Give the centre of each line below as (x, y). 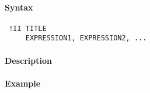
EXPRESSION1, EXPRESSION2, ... (86, 38)
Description (29, 60)
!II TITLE (28, 28)
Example (23, 83)
